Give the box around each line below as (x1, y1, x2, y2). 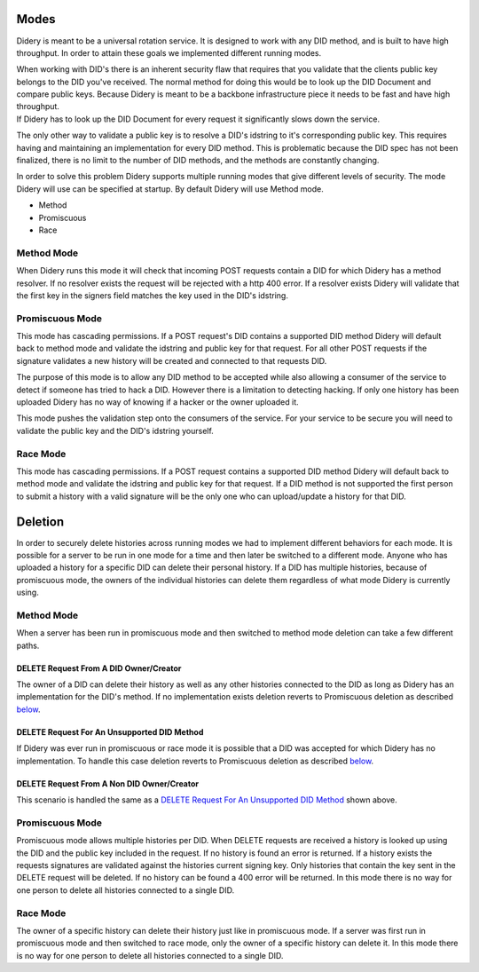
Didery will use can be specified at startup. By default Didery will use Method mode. (16, 183, 324, 194)
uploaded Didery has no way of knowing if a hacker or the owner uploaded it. (16, 397, 299, 407)
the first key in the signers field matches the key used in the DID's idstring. (16, 289, 288, 301)
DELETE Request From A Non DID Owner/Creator (16, 778, 200, 789)
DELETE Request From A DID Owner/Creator (16, 662, 182, 674)
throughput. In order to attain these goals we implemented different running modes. (16, 47, 322, 58)
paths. (16, 640, 40, 651)
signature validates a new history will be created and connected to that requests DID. (16, 355, 327, 366)
